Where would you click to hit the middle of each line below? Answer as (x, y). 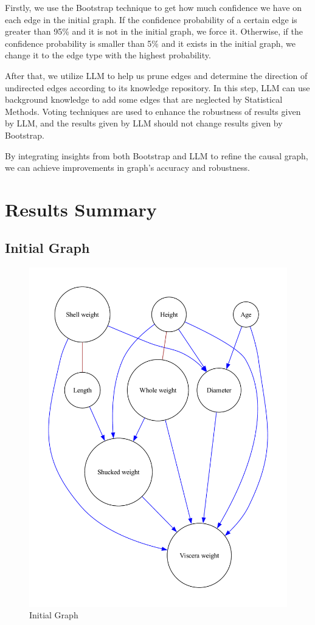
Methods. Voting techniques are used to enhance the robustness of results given (153, 111)
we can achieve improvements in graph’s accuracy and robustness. (128, 167)
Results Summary (81, 209)
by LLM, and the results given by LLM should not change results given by (144, 123)
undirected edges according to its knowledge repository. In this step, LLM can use (157, 87)
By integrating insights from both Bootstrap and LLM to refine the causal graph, (157, 155)
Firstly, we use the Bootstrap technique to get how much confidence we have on (153, 7)
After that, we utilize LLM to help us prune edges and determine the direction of (156, 75)
